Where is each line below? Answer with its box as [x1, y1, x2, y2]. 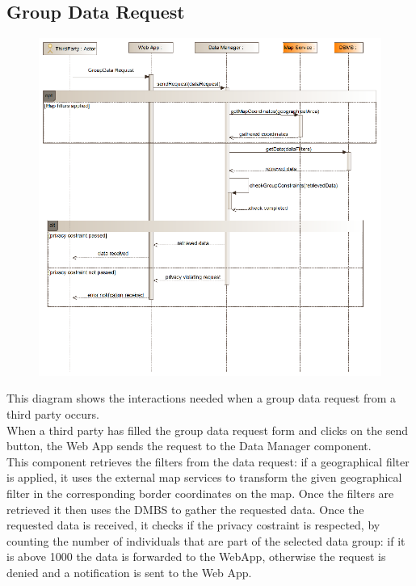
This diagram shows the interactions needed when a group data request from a [6, 390, 397, 407]
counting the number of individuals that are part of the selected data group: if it [6, 532, 405, 549]
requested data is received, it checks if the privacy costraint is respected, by [6, 516, 380, 533]
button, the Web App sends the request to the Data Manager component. [6, 437, 372, 454]
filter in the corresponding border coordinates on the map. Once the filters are [6, 484, 394, 501]
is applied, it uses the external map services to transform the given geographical [6, 469, 402, 486]
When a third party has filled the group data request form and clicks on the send [6, 421, 409, 438]
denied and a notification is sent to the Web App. [6, 563, 252, 580]
